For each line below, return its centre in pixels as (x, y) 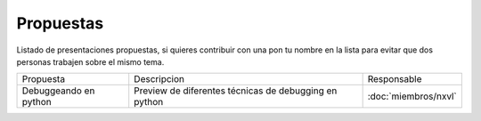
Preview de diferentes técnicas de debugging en (236, 91)
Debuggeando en (58, 91)
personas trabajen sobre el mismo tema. (90, 61)
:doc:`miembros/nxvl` (412, 96)
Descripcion (159, 79)
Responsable (395, 79)
